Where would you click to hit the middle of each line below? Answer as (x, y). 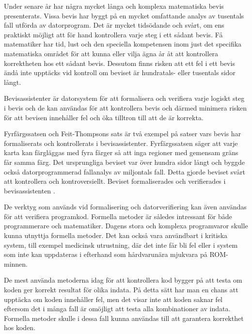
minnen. (16, 263)
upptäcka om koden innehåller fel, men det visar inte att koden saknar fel (113, 299)
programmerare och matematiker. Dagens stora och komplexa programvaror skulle (126, 226)
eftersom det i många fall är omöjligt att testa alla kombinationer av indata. (117, 309)
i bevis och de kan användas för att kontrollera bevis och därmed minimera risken (126, 107)
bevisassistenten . (30, 190)
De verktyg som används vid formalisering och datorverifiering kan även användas (125, 207)
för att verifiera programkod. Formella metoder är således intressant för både (118, 216)
